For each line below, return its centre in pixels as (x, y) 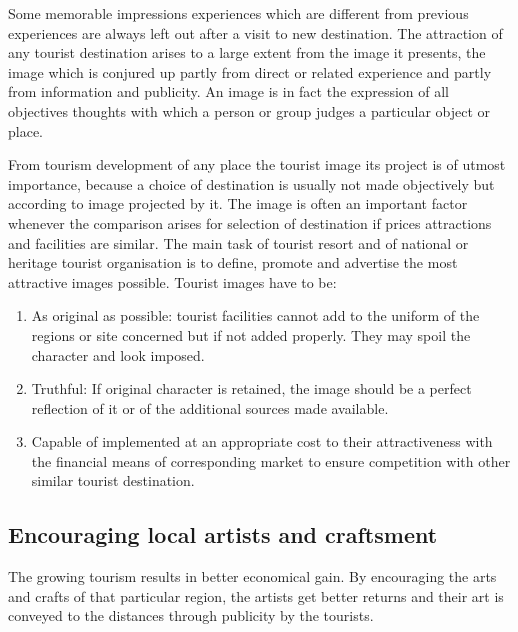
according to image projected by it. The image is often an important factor (238, 203)
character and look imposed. (118, 354)
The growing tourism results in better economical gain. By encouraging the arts (252, 576)
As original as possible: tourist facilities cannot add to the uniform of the (255, 315)
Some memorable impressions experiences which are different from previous (238, 13)
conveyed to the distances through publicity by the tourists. (191, 615)
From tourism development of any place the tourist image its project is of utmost (257, 164)
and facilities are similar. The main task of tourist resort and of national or (238, 242)
